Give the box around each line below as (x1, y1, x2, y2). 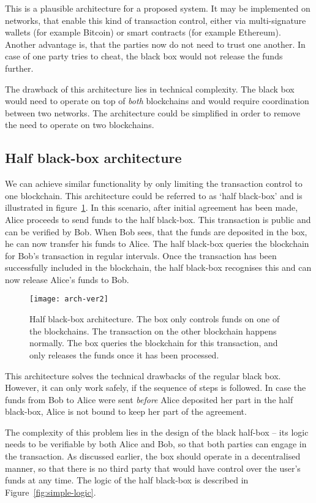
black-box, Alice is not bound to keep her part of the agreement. (5, 405, 247, 418)
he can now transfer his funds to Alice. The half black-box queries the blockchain (5, 237, 309, 250)
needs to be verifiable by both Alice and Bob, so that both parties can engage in (5, 437, 307, 450)
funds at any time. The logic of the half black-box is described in (5, 474, 249, 486)
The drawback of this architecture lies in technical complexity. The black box (5, 82, 295, 95)
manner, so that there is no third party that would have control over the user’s (5, 461, 301, 474)
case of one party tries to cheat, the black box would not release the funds (5, 50, 283, 62)
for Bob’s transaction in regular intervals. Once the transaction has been (5, 249, 277, 262)
